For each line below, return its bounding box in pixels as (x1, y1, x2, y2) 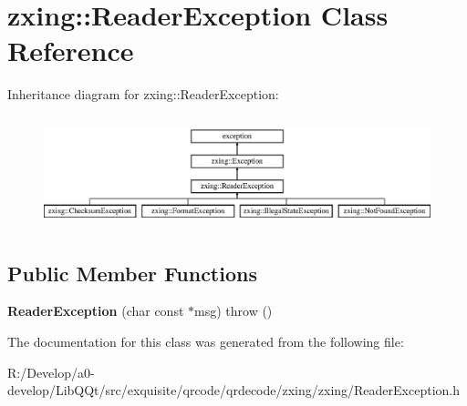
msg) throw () (194, 301, 273, 320)
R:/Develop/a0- (7, 362, 95, 381)
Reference (7, 32, 134, 69)
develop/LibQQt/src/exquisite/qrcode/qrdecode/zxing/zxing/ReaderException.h (7, 381, 461, 400)
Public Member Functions (7, 259, 257, 287)
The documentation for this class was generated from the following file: (7, 332, 404, 351)
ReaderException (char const (7, 301, 184, 320)
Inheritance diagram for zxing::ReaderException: (7, 85, 279, 104)
